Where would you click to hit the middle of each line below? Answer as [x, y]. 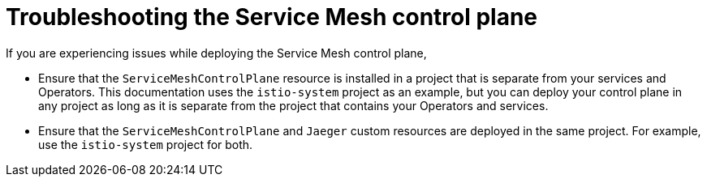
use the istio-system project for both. [146, 144]
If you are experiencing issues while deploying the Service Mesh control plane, [216, 53]
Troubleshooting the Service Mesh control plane [272, 17]
